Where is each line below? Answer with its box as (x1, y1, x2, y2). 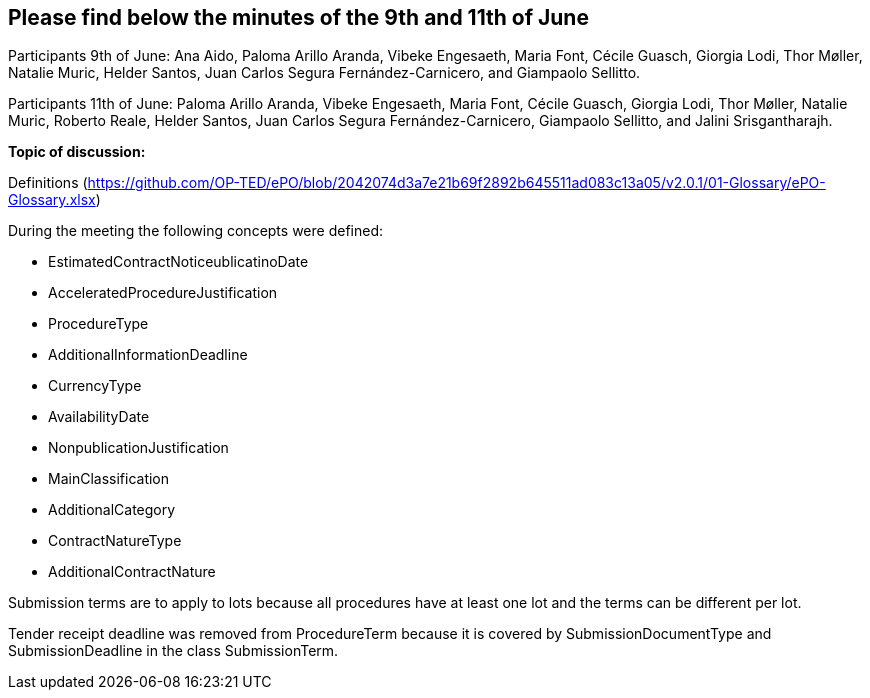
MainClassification (48, 470, 170, 488)
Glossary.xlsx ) (8, 191, 101, 209)
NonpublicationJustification (48, 439, 229, 457)
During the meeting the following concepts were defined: (8, 222, 383, 240)
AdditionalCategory (48, 501, 176, 519)
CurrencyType (48, 377, 142, 395)
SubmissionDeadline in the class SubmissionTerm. (8, 642, 339, 660)
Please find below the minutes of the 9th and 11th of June (8, 5, 589, 30)
